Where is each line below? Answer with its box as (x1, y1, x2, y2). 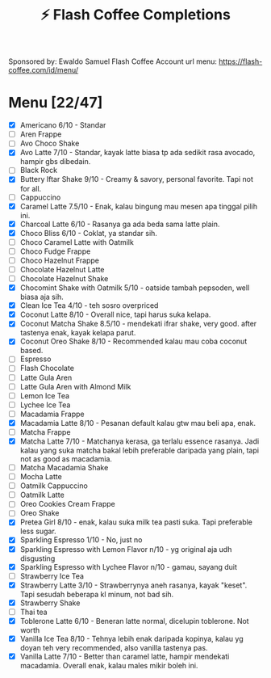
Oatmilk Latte (19, 490, 65, 500)
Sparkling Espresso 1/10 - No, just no (19, 535, 143, 545)
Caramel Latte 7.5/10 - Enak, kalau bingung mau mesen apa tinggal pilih (19, 201, 258, 211)
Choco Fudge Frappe (19, 246, 91, 256)
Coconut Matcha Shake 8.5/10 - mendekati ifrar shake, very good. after (19, 319, 257, 329)
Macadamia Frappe (19, 409, 85, 419)
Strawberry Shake (19, 598, 81, 608)
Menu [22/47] (8, 94, 103, 112)
